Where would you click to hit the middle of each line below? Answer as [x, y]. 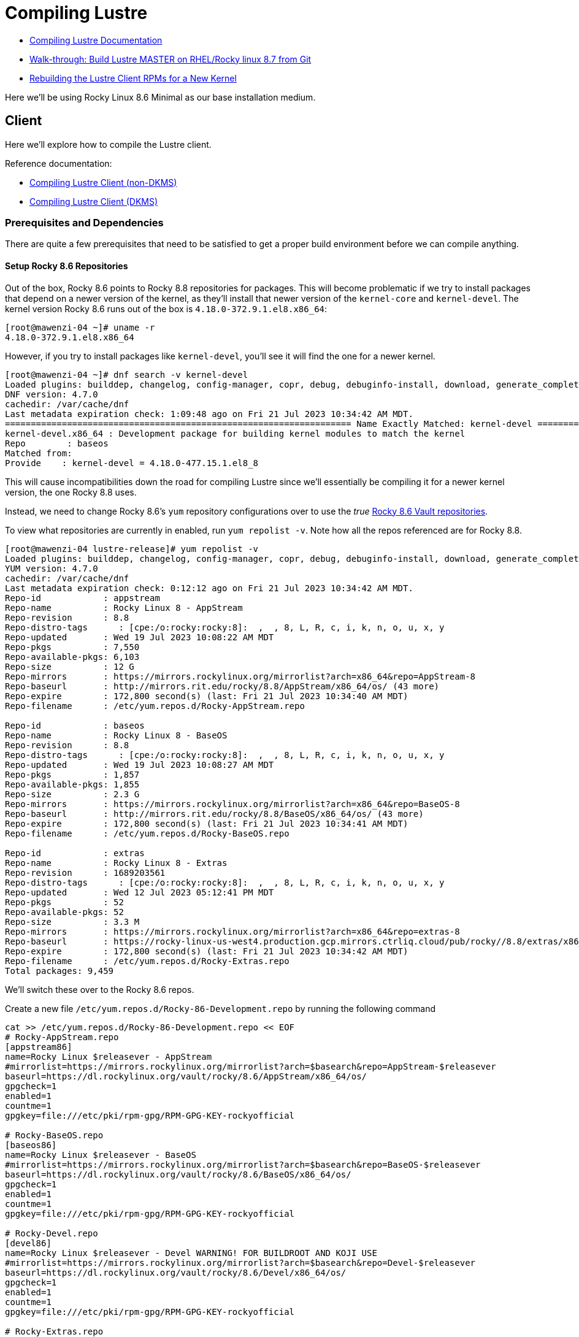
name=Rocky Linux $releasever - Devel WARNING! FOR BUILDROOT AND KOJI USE [191, 1253]
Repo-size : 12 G [70, 666]
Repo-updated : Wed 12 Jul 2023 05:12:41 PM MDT [140, 892]
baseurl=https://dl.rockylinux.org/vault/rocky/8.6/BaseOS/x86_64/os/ [178, 1174]
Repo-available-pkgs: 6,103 [72, 657]
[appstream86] [39, 1047]
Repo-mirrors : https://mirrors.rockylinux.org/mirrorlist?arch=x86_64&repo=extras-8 [232, 931]
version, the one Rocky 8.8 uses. [71, 492]
